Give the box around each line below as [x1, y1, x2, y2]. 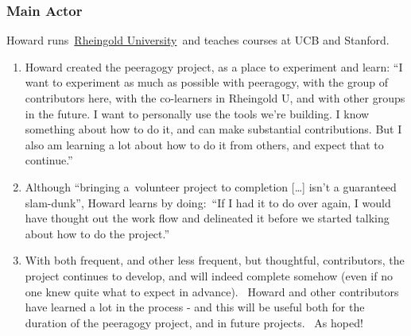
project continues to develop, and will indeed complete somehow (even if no [25, 267, 393, 284]
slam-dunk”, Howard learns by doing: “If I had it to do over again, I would [25, 194, 391, 210]
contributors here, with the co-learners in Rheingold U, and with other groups [25, 90, 405, 106]
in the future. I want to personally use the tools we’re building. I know [25, 105, 370, 122]
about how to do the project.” [25, 225, 170, 241]
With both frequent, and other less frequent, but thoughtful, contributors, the [25, 252, 405, 268]
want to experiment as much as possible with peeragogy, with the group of [25, 74, 388, 91]
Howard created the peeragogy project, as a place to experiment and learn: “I [25, 58, 403, 75]
